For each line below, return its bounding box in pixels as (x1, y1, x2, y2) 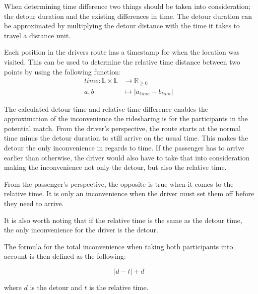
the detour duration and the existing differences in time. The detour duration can (4, 10, 252, 21)
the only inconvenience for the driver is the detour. (4, 224, 158, 235)
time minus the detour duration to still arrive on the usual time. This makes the (4, 133, 248, 143)
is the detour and (30, 282, 82, 292)
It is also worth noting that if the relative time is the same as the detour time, (4, 215, 242, 225)
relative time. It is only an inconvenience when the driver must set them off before (4, 188, 254, 199)
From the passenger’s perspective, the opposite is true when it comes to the (4, 178, 234, 189)
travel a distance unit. (4, 30, 71, 40)
